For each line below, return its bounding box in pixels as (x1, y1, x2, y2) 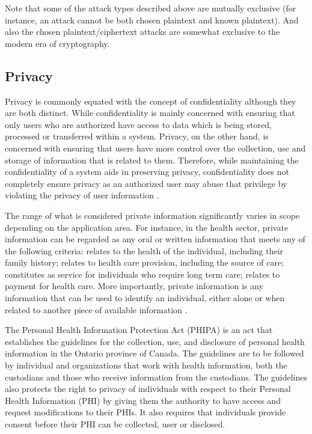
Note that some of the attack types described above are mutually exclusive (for (5, 2, 296, 14)
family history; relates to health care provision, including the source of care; (5, 256, 284, 269)
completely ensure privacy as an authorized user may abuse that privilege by (5, 177, 287, 189)
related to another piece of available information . (5, 303, 188, 316)
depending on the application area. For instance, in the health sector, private (5, 221, 289, 233)
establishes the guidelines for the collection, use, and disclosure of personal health (5, 335, 305, 347)
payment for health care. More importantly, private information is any (5, 280, 264, 292)
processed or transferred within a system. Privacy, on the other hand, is (5, 130, 269, 142)
